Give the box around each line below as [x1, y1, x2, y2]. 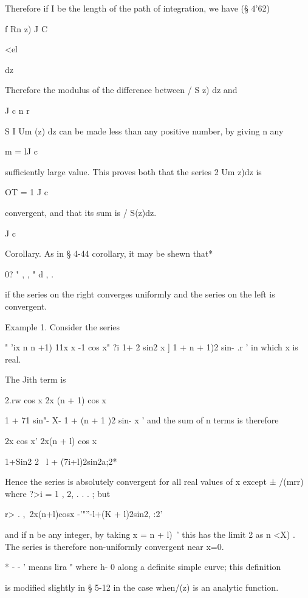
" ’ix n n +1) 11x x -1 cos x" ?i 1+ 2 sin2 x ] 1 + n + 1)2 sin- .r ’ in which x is [5, 341, 298, 353]
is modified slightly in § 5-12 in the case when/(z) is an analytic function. [5, 580, 279, 593]
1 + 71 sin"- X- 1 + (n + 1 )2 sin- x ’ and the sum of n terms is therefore [5, 414, 279, 426]
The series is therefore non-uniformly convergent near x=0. [5, 540, 224, 552]
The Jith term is [5, 373, 66, 386]
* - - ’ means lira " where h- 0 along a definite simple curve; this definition [5, 560, 281, 573]
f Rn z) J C [5, 22, 47, 35]
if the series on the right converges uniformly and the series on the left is [5, 288, 275, 301]
